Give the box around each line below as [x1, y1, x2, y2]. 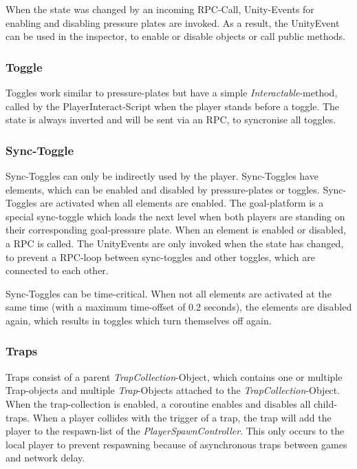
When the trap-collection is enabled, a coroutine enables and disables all [6, 396, 311, 410]
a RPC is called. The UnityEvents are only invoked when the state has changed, [6, 236, 344, 250]
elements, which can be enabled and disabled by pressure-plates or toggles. [6, 182, 320, 196]
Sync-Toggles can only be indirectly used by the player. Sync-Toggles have [6, 169, 318, 183]
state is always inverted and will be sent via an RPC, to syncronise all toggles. [6, 112, 336, 127]
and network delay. [6, 450, 85, 465]
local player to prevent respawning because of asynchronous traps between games [6, 437, 347, 451]
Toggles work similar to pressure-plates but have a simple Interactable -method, [6, 85, 338, 99]
